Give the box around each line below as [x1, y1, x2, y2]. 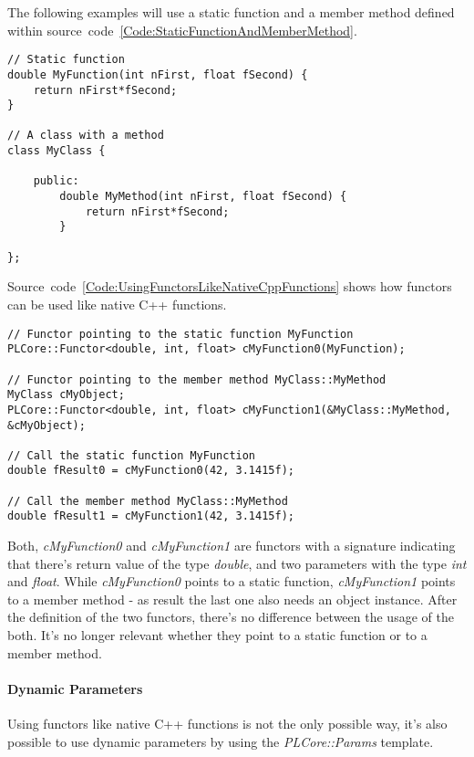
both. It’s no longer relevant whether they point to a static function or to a [7, 626, 428, 645]
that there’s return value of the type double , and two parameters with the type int [7, 553, 467, 573]
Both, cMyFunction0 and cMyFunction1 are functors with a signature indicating [7, 536, 456, 555]
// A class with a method [7, 129, 164, 142]
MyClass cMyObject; [7, 388, 125, 402]
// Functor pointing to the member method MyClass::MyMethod [7, 373, 386, 386]
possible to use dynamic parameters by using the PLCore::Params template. [7, 731, 434, 751]
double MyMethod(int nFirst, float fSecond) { [59, 190, 347, 204]
